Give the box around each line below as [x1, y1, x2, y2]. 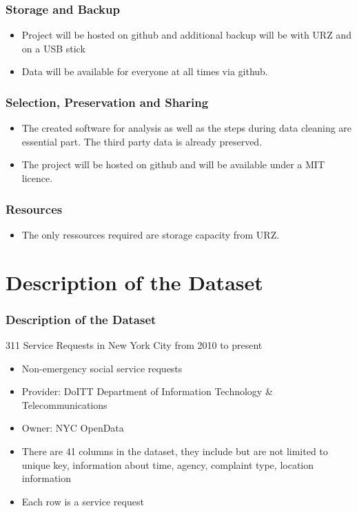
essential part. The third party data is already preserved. [21, 134, 263, 148]
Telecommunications [21, 397, 108, 412]
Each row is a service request [21, 494, 144, 508]
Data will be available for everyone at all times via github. [21, 64, 268, 79]
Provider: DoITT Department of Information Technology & [21, 384, 273, 399]
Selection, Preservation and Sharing [6, 93, 209, 110]
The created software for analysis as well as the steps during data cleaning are [21, 121, 352, 135]
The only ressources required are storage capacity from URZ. [21, 227, 280, 241]
